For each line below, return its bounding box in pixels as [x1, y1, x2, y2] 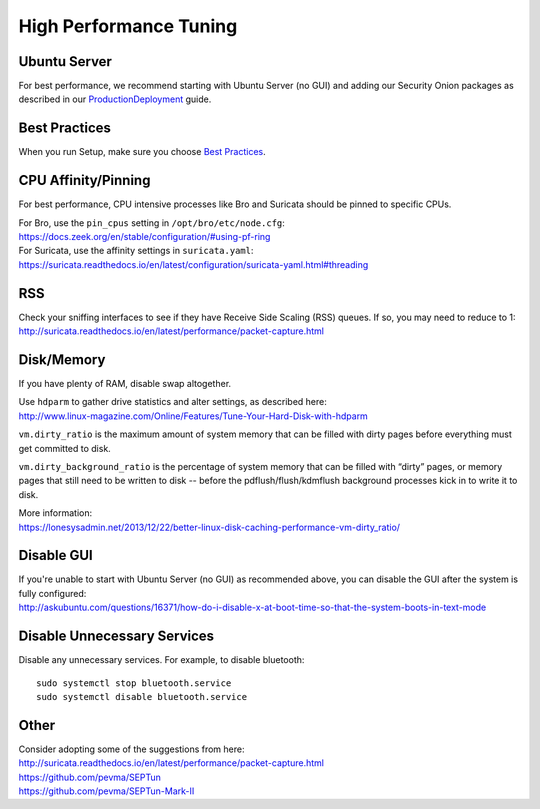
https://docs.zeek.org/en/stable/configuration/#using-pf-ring [18, 231, 271, 243]
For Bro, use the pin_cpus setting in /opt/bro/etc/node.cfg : [18, 216, 285, 229]
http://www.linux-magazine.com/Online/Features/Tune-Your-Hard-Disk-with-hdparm [18, 410, 369, 422]
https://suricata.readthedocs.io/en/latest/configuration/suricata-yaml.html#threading [18, 258, 369, 270]
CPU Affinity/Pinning [18, 172, 151, 189]
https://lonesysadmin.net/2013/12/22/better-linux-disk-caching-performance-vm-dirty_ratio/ [18, 521, 400, 533]
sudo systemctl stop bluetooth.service [36, 677, 232, 689]
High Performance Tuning [18, 15, 238, 37]
